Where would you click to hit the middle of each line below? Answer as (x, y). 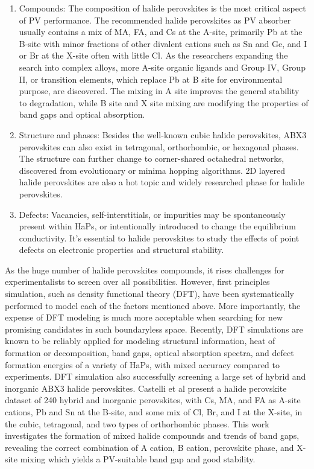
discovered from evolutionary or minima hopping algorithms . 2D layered (152, 170)
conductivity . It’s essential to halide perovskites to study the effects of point (159, 238)
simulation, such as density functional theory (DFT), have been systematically (150, 294)
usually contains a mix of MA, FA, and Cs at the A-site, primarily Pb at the (161, 32)
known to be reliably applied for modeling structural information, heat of (140, 341)
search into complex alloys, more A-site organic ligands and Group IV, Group (162, 67)
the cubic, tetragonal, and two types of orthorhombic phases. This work (137, 423)
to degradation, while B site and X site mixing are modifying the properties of (164, 102)
